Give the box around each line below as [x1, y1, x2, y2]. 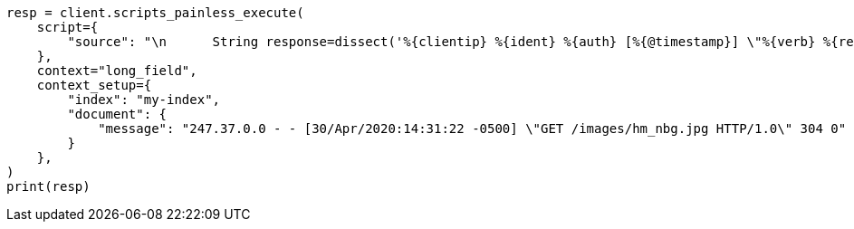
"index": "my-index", [67, 92, 221, 107]
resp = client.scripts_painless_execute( [6, 5, 304, 20]
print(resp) [6, 179, 91, 194]
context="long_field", [36, 63, 197, 78]
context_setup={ [36, 78, 152, 92]
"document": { [67, 107, 168, 121]
